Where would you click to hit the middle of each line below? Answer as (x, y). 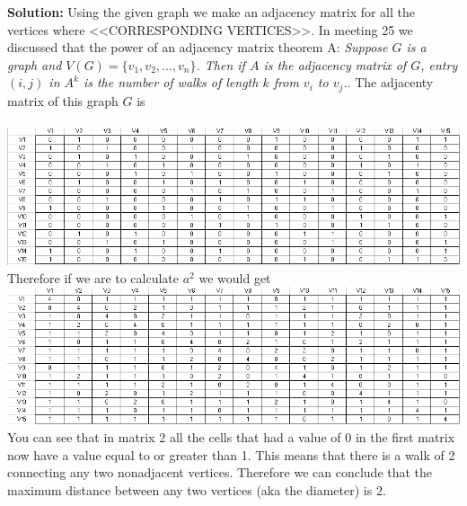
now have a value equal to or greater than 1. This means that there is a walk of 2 (231, 454)
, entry (439, 64)
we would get (235, 277)
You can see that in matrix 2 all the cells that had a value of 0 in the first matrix (231, 437)
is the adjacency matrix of (335, 64)
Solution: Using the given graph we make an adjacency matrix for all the (211, 12)
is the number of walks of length (171, 82)
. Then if (220, 64)
